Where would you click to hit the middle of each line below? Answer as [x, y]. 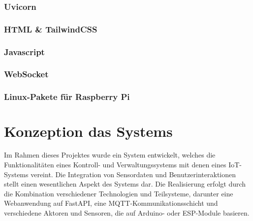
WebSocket [26, 74]
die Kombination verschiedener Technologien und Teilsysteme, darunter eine [119, 193]
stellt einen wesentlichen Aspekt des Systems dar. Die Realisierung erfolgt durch [125, 184]
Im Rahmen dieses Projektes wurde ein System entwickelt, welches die [110, 155]
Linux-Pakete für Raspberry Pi [67, 97]
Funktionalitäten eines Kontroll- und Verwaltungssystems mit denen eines [115, 164]
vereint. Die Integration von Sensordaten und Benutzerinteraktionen [133, 174]
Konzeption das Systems [88, 131]
